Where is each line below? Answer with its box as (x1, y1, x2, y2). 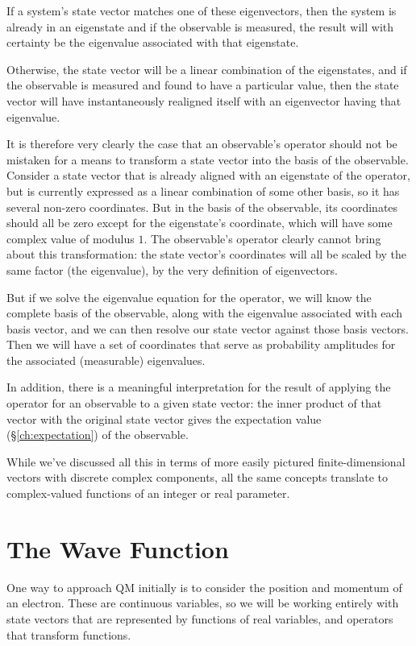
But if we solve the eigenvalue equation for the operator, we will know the (6, 288, 372, 305)
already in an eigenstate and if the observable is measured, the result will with (6, 18, 394, 35)
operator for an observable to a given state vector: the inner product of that (6, 395, 382, 412)
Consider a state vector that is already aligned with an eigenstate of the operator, (6, 167, 410, 184)
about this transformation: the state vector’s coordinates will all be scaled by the (6, 246, 407, 263)
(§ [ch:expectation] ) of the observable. (6, 426, 189, 443)
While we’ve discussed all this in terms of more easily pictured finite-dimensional (6, 453, 406, 470)
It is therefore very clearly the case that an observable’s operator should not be (6, 135, 397, 152)
